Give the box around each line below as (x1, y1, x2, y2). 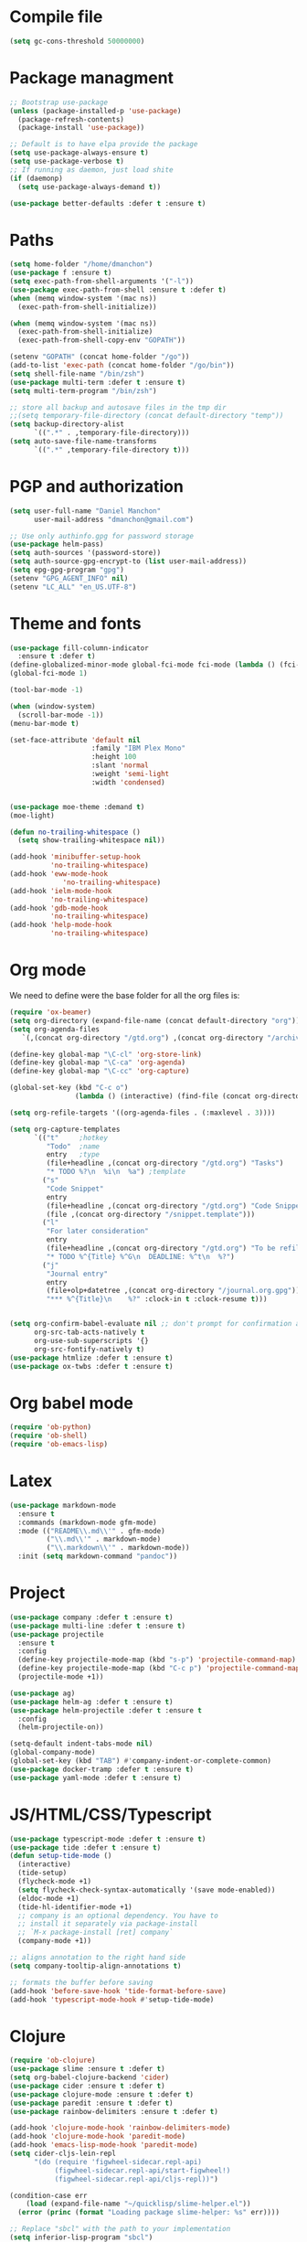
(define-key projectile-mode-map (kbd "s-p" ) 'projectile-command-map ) (17, 1655, 297, 1665)
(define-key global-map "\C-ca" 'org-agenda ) (9, 1058, 185, 1067)
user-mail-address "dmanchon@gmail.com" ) (33, 515, 195, 524)
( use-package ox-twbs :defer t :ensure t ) (9, 1361, 174, 1371)
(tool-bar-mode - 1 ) (9, 686, 84, 695)
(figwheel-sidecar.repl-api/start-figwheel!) (54, 2165, 231, 2175)
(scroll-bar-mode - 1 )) (17, 710, 104, 720)
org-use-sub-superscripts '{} (33, 1336, 149, 1345)
